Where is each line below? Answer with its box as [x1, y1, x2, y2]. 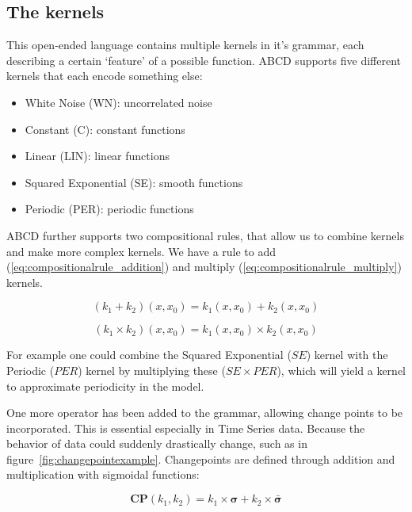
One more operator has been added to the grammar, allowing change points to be [6, 404, 403, 421]
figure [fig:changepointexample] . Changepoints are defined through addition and [6, 450, 395, 467]
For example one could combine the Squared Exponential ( [6, 346, 292, 363]
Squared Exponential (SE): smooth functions [25, 174, 243, 190]
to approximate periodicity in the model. [6, 377, 204, 394]
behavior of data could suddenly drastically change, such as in [6, 435, 307, 452]
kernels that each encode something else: [6, 67, 203, 84]
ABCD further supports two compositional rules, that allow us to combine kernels [6, 227, 404, 243]
